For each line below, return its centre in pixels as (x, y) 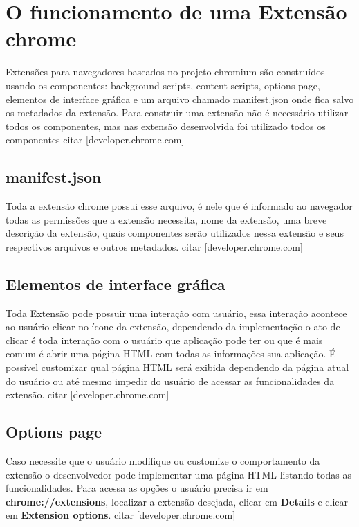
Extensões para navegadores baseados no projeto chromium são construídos (165, 72)
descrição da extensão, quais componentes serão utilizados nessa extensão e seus (175, 233)
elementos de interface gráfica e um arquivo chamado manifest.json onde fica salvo (180, 99)
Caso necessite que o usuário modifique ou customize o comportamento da (163, 461)
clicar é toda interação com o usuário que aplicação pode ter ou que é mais (164, 340)
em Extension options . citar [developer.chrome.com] (121, 515)
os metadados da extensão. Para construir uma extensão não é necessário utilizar (177, 113)
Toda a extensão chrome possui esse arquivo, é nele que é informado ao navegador (179, 206)
